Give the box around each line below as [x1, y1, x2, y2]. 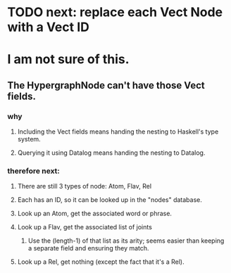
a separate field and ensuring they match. [27, 244, 149, 253]
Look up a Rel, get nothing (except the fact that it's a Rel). [17, 258, 185, 266]
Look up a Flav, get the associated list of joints [17, 223, 153, 231]
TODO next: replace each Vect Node [7, 4, 223, 20]
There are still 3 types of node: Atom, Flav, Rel [17, 182, 152, 191]
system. [17, 135, 41, 144]
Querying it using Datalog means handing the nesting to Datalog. [17, 148, 206, 157]
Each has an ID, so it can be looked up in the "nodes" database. [17, 196, 202, 204]
